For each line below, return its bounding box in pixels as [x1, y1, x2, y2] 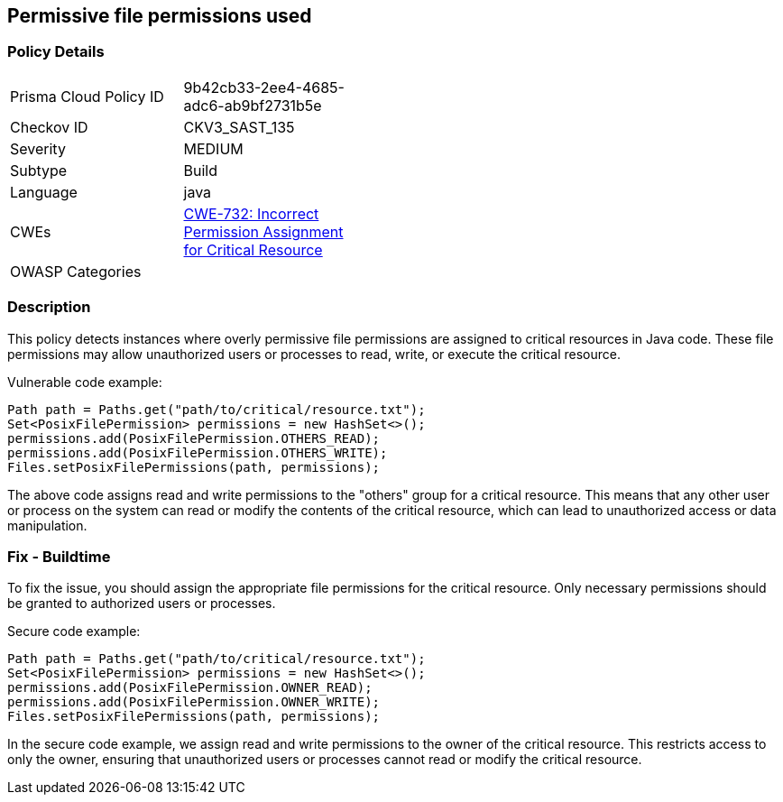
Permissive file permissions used [7, 5, 312, 27]
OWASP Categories [10, 262, 142, 281]
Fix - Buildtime [7, 547, 111, 566]
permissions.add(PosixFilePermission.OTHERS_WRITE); [7, 445, 388, 460]
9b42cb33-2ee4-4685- [183, 78, 345, 97]
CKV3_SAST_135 [183, 117, 295, 136]
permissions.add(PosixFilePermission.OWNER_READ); [7, 680, 373, 696]
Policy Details [7, 42, 105, 61]
